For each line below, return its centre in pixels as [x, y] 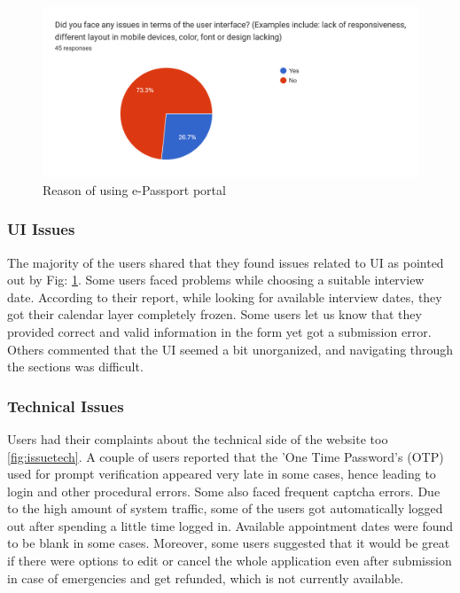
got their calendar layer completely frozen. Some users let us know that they [214, 314]
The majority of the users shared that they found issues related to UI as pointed [226, 262]
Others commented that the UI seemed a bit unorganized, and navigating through [230, 349]
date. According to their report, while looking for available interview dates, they [225, 296]
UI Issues [41, 229]
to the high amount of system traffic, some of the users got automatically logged [225, 508]
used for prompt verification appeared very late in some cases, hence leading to [222, 474]
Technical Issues [66, 406]
